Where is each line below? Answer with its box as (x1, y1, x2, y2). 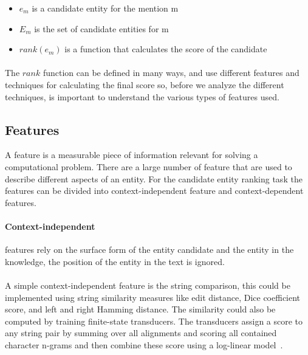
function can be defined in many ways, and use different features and (43, 66, 299, 79)
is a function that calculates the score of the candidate (64, 43, 267, 55)
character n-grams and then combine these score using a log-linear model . (5, 338, 283, 351)
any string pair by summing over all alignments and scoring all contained (5, 326, 277, 339)
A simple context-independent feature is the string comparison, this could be (5, 278, 290, 291)
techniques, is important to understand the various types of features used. (5, 90, 279, 103)
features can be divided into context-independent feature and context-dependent (5, 184, 304, 197)
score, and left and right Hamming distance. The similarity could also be (5, 303, 276, 315)
